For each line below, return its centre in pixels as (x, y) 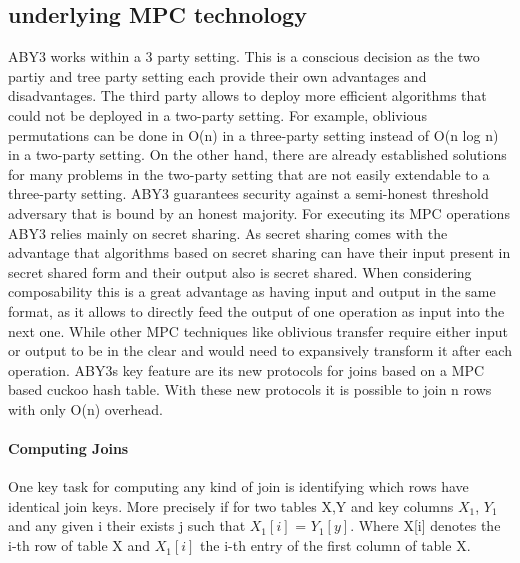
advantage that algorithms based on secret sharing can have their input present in (259, 252)
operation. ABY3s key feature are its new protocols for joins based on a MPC (246, 369)
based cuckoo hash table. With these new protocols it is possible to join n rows (250, 389)
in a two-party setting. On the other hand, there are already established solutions (257, 154)
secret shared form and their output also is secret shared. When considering (240, 271)
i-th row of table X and (79, 545)
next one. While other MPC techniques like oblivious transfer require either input (258, 330)
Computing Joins (68, 448)
